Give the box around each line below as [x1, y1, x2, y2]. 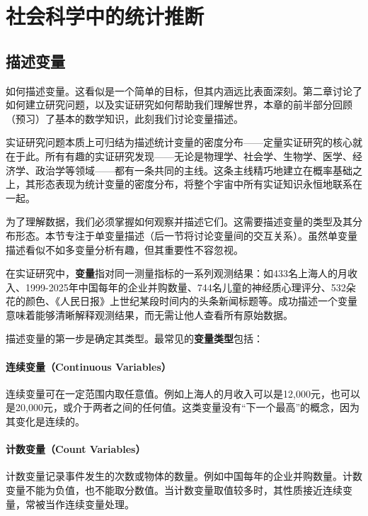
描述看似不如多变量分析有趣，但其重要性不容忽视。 [6, 242, 243, 257]
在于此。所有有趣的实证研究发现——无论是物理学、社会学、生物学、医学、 [6, 148, 352, 163]
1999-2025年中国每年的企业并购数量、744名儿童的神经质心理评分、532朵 [25, 279, 356, 294]
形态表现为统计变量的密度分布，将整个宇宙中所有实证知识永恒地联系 [35, 176, 352, 191]
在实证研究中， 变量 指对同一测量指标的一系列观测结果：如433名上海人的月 [6, 266, 347, 281]
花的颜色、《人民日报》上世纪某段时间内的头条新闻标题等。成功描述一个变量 [6, 293, 357, 308]
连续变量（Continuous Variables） [6, 359, 171, 374]
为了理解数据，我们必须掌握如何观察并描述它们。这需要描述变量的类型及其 [6, 214, 352, 229]
